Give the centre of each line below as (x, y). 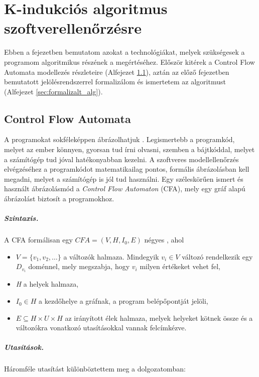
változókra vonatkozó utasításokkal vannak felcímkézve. (101, 328)
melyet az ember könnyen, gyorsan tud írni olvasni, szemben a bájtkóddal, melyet (129, 149)
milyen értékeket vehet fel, (180, 266)
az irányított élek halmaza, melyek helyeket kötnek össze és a (159, 318)
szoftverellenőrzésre (73, 28)
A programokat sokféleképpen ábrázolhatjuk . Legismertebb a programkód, (119, 139)
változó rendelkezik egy (217, 256)
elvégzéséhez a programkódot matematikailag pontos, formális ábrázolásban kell (127, 169)
